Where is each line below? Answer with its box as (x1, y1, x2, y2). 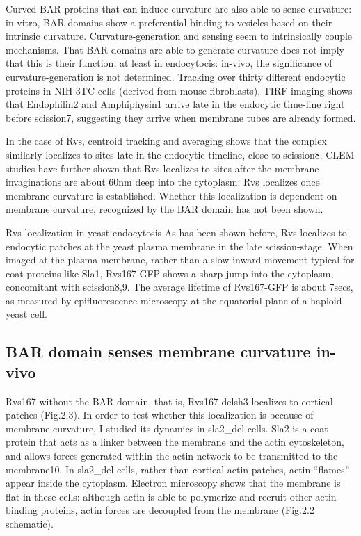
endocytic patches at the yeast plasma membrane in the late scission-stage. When (6, 238, 353, 253)
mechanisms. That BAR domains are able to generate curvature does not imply (6, 42, 344, 56)
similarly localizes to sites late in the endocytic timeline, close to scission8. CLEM (6, 147, 355, 161)
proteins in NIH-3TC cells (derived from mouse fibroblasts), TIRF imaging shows (6, 83, 353, 97)
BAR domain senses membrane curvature (6, 341, 311, 362)
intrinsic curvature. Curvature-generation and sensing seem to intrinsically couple (6, 29, 353, 43)
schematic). (6, 517, 54, 530)
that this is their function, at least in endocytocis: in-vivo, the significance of (6, 56, 332, 70)
